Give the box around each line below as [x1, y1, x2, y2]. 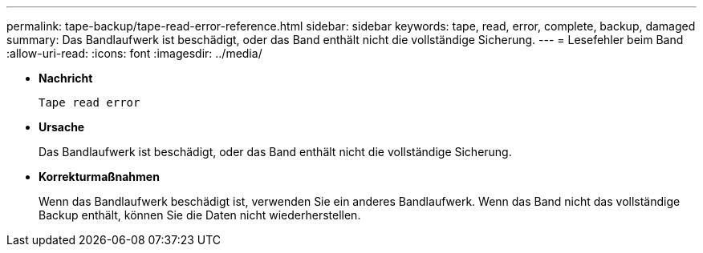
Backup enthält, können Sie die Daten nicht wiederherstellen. [39, 208, 361, 222]
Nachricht [39, 71, 93, 85]
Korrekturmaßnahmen [39, 170, 160, 183]
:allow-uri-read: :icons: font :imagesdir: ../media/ [6, 46, 262, 60]
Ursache [39, 120, 85, 134]
